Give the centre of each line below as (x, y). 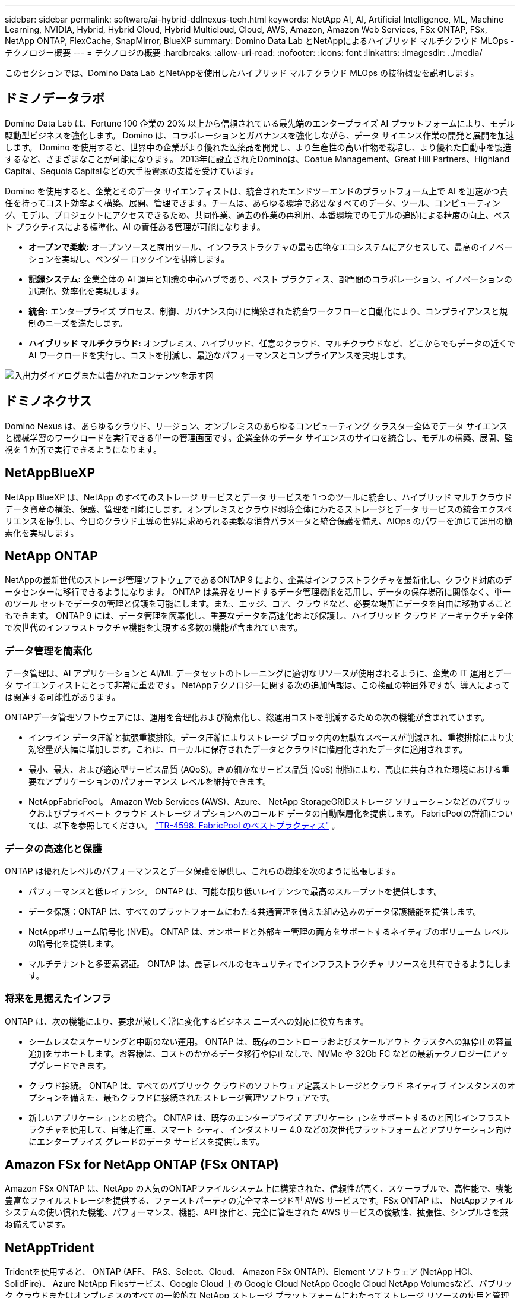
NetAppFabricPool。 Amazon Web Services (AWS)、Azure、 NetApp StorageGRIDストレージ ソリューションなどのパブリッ (270, 802)
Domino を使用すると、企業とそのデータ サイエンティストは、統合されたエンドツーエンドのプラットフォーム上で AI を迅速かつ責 (256, 191)
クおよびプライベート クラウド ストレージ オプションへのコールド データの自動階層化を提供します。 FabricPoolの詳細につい (271, 814)
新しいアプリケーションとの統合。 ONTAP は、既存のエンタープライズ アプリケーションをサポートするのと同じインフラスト (270, 1117)
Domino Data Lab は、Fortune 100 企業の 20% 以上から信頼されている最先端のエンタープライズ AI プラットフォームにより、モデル (260, 123)
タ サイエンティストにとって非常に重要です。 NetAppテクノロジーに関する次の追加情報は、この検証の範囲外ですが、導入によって (257, 685)
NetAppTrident (50, 1247)
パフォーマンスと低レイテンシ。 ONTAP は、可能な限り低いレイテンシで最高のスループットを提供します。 (235, 891)
